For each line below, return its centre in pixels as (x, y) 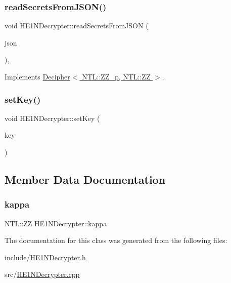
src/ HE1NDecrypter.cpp (42, 274)
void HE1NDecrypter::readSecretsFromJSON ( (77, 26)
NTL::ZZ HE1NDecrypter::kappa (56, 223)
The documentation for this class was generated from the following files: (116, 240)
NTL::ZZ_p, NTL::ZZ (116, 76)
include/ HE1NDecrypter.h (45, 257)
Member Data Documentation (85, 179)
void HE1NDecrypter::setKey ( (52, 118)
